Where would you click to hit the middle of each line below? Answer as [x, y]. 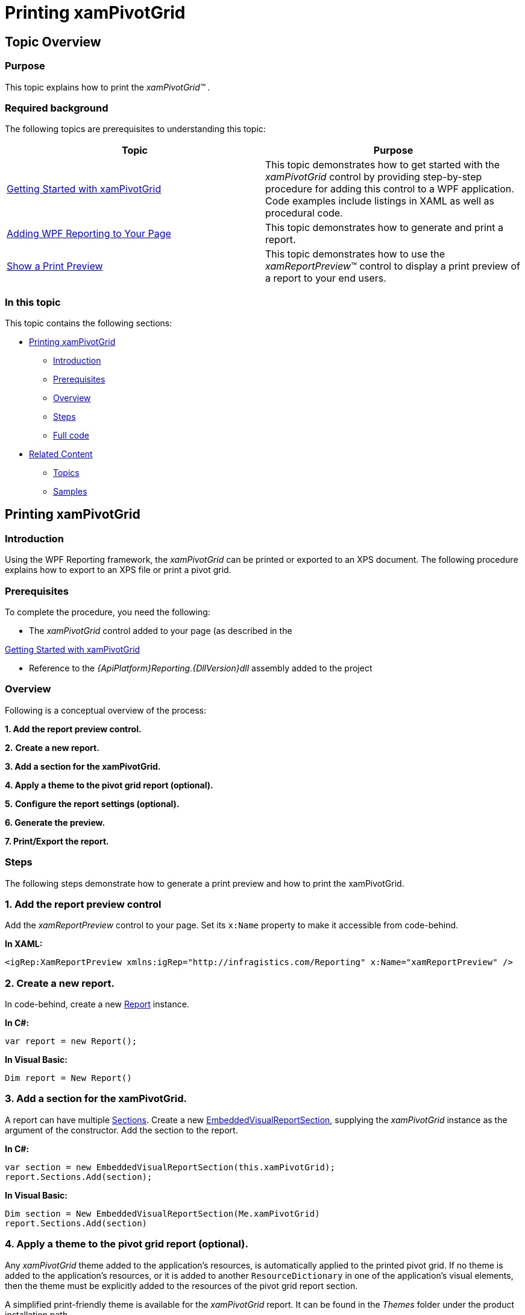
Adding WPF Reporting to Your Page [89, 234]
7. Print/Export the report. [57, 841]
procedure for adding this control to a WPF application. [390, 189]
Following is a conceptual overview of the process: [106, 710]
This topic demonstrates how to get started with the [383, 165]
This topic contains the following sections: [89, 323]
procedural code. [304, 213]
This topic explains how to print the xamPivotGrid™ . [108, 87]
